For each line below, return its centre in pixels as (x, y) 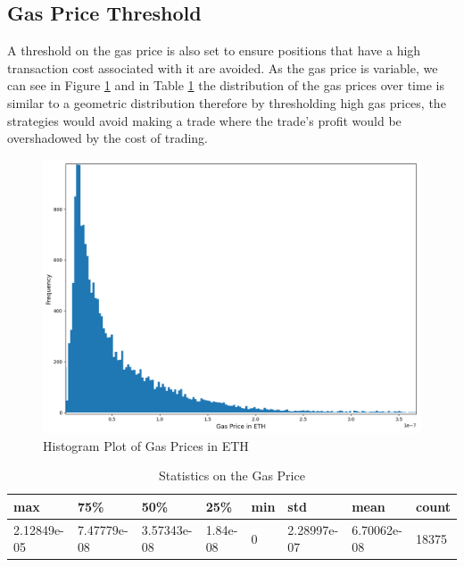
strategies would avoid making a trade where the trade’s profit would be (204, 120)
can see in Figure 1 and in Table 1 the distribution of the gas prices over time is (226, 85)
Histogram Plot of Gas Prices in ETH (146, 445)
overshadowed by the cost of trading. (108, 138)
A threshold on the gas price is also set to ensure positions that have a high (214, 50)
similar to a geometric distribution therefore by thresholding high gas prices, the (227, 102)
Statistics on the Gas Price (232, 475)
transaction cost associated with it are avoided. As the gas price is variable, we (223, 67)
